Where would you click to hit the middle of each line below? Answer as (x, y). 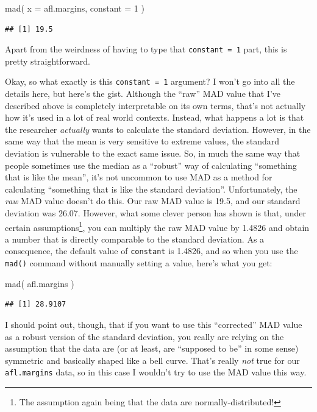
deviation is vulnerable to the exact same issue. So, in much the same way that (153, 153)
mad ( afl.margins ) (40, 283)
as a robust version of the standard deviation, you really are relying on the (144, 336)
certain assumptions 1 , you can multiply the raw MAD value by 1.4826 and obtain (157, 226)
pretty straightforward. (48, 61)
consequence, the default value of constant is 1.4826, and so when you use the (151, 251)
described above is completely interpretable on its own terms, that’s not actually (155, 105)
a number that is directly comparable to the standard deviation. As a (135, 239)
